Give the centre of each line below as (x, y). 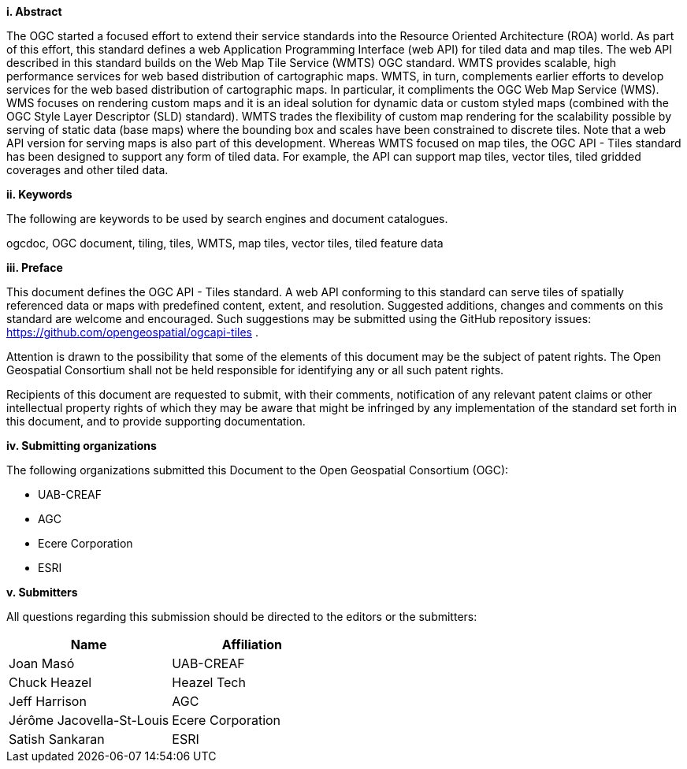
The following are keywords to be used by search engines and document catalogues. (227, 219)
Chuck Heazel (50, 682)
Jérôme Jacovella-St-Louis (89, 720)
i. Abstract (34, 11)
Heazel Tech (209, 682)
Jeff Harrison (48, 701)
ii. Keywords (39, 194)
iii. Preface (35, 267)
